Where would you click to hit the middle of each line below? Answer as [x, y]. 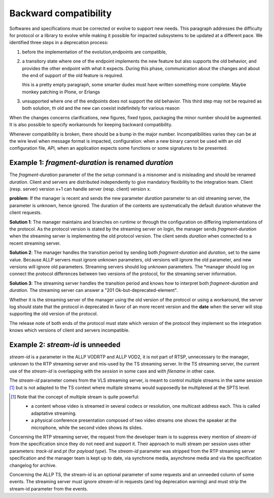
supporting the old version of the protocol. [54, 314]
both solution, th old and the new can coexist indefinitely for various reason [101, 108]
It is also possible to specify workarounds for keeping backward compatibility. [91, 125]
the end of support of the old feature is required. [73, 75]
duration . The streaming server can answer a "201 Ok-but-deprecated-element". [94, 290]
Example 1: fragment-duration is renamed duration [91, 163]
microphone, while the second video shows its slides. [87, 427]
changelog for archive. [33, 465]
